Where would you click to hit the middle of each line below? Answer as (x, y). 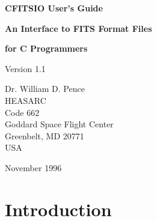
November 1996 (33, 167)
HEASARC (26, 100)
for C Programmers (46, 48)
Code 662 (22, 112)
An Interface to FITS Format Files (78, 28)
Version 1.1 (25, 68)
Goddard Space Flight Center (59, 124)
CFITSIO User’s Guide (54, 8)
